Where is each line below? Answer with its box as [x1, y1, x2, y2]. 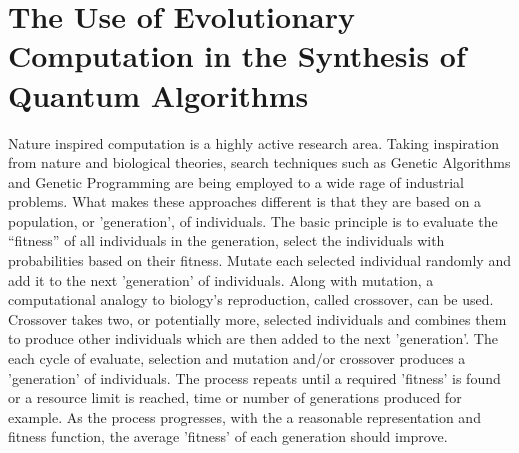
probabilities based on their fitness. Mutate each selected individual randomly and [8, 250, 511, 271]
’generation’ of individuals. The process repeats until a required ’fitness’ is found [8, 367, 501, 388]
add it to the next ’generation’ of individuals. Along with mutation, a [8, 269, 434, 290]
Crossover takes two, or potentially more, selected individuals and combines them [8, 308, 507, 329]
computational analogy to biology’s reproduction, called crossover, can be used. [8, 289, 494, 310]
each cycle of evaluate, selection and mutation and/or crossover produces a [8, 348, 466, 369]
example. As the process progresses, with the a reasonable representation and [8, 406, 481, 427]
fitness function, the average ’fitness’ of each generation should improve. [8, 426, 448, 447]
